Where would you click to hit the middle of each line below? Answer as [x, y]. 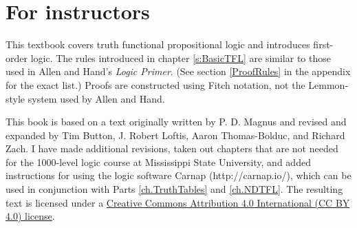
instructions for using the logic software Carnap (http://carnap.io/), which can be [178, 175]
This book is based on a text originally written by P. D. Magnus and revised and [176, 122]
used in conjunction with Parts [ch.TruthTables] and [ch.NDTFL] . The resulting [174, 189]
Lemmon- [328, 84]
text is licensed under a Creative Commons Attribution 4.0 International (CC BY [178, 202]
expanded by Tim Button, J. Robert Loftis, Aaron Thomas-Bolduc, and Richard [175, 135]
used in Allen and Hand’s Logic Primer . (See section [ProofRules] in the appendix [178, 71]
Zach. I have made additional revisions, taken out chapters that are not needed [172, 148]
